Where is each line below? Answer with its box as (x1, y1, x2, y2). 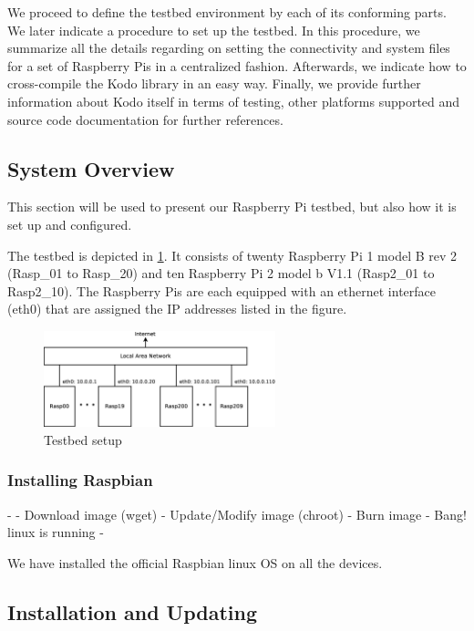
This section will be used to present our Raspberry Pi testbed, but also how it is (7, 197, 457, 216)
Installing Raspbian (7, 469, 153, 491)
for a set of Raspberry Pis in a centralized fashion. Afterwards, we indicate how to (7, 56, 467, 75)
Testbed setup (44, 429, 122, 449)
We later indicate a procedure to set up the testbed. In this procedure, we (7, 20, 420, 39)
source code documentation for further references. (7, 109, 283, 129)
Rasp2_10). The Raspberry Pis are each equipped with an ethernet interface (7, 281, 437, 300)
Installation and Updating (7, 597, 258, 626)
